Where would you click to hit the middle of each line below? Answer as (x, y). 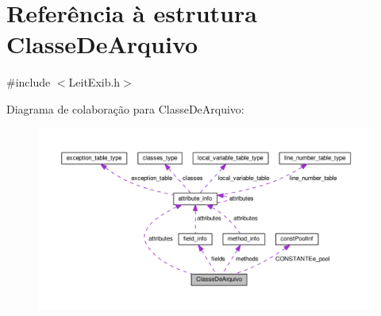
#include (29, 82)
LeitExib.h (94, 82)
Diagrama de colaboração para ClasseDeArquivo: (125, 108)
